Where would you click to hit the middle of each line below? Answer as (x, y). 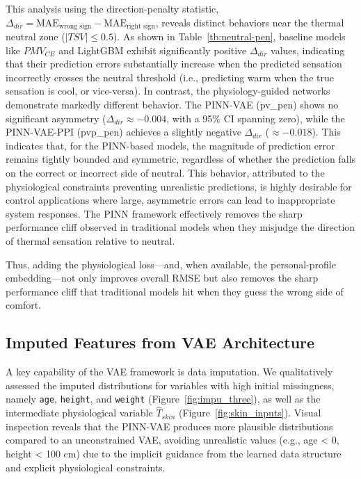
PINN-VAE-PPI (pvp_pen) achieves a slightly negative (123, 132)
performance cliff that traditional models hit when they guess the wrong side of (175, 291)
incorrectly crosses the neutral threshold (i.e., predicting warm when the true (170, 77)
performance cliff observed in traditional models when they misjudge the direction (180, 227)
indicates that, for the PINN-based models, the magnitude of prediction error (170, 145)
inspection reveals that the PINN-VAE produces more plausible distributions (169, 426)
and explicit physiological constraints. (86, 467)
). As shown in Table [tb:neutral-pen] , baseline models (229, 36)
